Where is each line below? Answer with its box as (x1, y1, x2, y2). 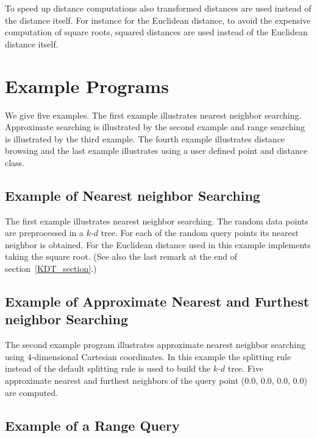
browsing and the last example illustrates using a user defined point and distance (5, 144, 308, 157)
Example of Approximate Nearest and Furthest (5, 292, 310, 311)
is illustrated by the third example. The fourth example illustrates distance (5, 132, 285, 145)
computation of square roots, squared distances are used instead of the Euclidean (5, 26, 308, 38)
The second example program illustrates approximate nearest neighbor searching (5, 338, 305, 351)
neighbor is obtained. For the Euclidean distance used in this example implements (5, 238, 311, 251)
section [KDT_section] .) (5, 262, 97, 275)
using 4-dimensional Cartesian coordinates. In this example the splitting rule (5, 350, 291, 363)
